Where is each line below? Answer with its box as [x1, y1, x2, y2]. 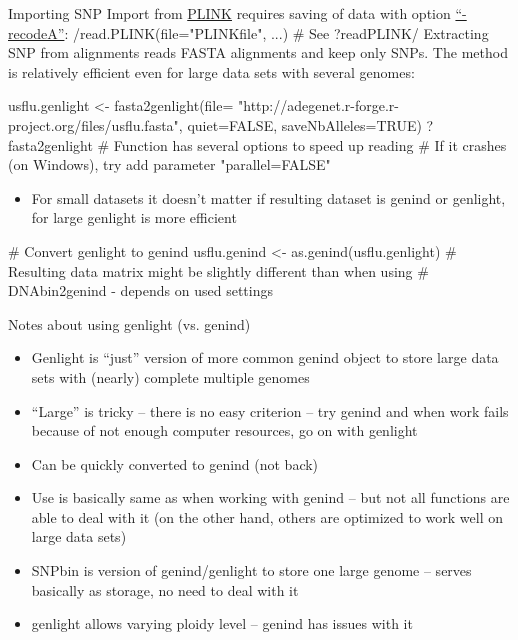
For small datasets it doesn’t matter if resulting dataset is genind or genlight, [31, 187, 506, 208]
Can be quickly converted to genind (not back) [31, 453, 319, 474]
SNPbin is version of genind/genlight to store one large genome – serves [31, 560, 472, 581]
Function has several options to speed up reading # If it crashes [113, 134, 507, 155]
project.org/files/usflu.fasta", [8, 114, 183, 135]
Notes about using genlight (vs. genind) [8, 313, 251, 334]
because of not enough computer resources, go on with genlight [31, 420, 418, 441]
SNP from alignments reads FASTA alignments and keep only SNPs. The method [8, 42, 508, 63]
